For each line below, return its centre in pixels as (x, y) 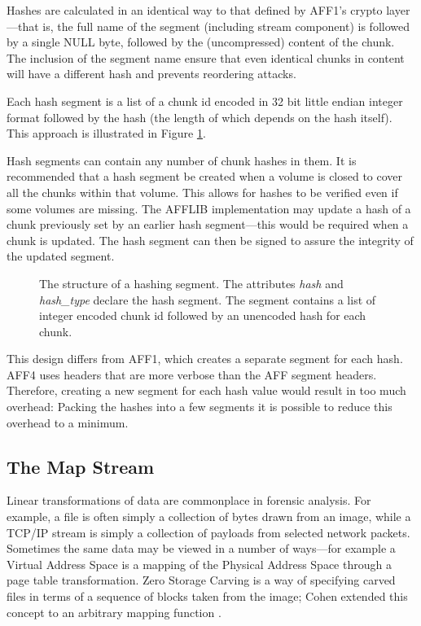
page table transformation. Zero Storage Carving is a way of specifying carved (201, 580)
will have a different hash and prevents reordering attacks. (151, 74)
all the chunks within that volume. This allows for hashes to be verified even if (202, 192)
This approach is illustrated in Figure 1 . (106, 133)
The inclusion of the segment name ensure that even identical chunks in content (206, 57)
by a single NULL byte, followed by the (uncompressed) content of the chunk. (201, 42)
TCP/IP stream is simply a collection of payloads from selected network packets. (208, 532)
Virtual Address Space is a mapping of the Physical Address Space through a (199, 564)
